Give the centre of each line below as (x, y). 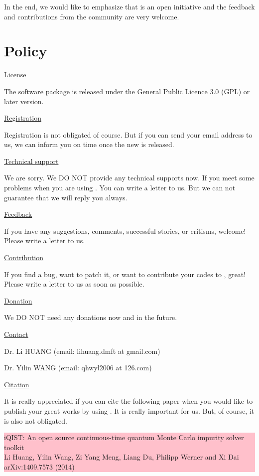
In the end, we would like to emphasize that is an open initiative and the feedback (129, 6)
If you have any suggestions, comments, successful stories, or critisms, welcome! (125, 231)
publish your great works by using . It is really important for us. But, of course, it (129, 410)
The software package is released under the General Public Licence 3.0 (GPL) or (127, 91)
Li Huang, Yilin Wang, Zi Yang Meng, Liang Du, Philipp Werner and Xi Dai (122, 457)
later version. (24, 101)
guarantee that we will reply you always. (66, 197)
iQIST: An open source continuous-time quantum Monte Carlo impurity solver (124, 437)
